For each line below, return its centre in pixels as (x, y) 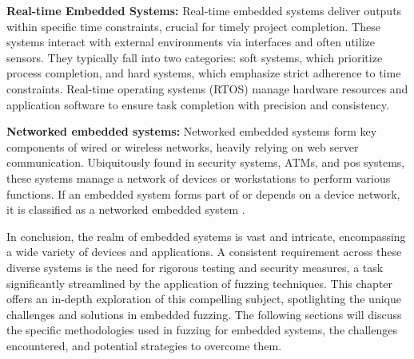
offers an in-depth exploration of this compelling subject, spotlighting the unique (204, 299)
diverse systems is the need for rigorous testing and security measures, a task (195, 267)
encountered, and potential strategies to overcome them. (144, 345)
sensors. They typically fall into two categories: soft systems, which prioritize (195, 57)
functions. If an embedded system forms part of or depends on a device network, (203, 193)
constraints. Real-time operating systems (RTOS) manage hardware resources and (207, 88)
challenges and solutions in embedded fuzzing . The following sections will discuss (204, 314)
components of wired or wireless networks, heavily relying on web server (183, 146)
